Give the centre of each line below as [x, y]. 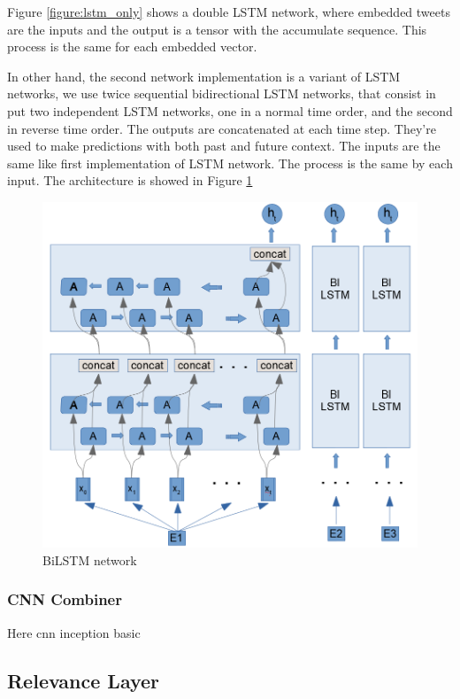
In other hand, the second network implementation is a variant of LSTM [204, 76]
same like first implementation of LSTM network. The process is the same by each [230, 163]
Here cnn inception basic [74, 632]
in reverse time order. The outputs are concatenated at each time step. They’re [222, 128]
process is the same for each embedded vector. [132, 47]
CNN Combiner [65, 599]
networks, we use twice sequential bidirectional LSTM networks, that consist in [222, 93]
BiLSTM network [90, 559]
